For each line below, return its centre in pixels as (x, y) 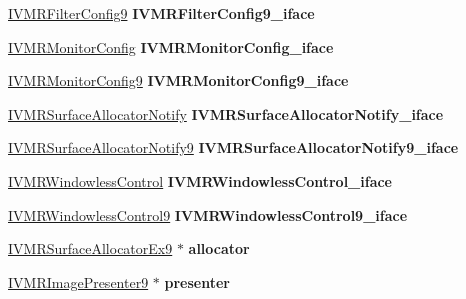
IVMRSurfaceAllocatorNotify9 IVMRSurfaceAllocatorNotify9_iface (233, 147)
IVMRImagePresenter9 (78, 281)
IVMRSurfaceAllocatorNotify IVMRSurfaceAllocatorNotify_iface (226, 113)
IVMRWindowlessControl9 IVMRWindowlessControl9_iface (208, 214)
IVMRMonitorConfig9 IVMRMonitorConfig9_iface (178, 80)
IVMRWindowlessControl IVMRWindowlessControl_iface (200, 180)
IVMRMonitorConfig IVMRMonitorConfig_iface (171, 46)
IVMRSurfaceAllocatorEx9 (90, 248)
